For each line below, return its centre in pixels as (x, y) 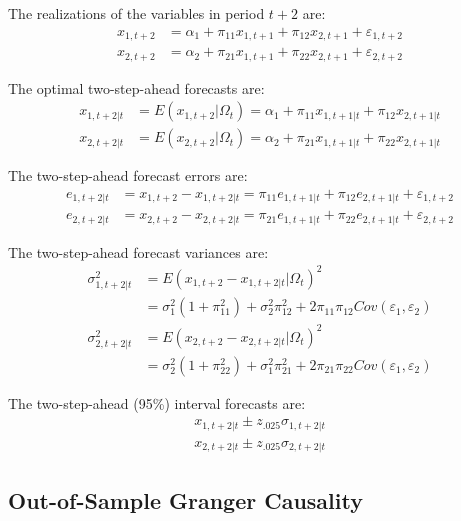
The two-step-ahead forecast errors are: (128, 175)
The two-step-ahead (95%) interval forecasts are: (157, 402)
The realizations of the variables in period (136, 13)
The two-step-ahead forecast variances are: (138, 251)
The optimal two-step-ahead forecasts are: (136, 87)
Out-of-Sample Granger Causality (185, 499)
